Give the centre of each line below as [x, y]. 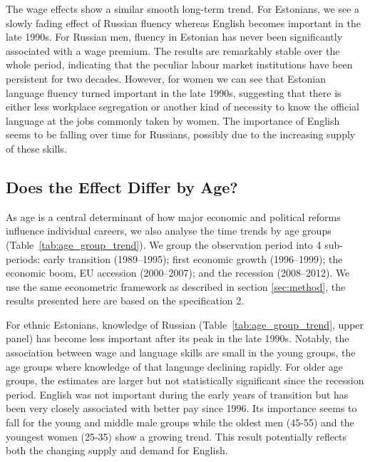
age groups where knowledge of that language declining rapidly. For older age [175, 366]
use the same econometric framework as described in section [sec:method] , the [176, 286]
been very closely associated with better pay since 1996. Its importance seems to [181, 408]
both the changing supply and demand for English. [117, 450]
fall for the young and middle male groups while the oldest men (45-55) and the [180, 422]
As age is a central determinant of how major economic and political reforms [173, 216]
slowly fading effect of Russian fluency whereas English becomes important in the [183, 22]
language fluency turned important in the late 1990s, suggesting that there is [174, 92]
